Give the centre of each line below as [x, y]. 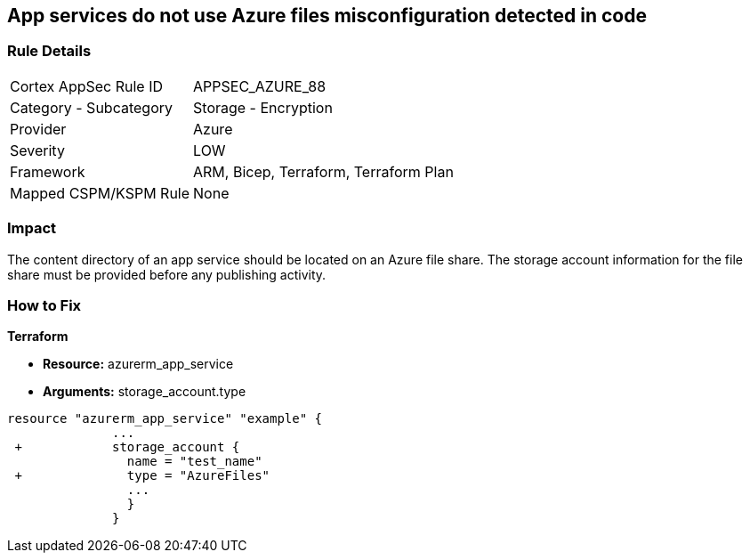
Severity [37, 150]
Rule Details [49, 51]
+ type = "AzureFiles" [142, 476]
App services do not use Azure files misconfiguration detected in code [327, 16]
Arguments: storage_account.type [145, 392]
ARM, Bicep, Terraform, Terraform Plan [323, 171]
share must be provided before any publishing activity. [167, 274]
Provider [38, 129]
